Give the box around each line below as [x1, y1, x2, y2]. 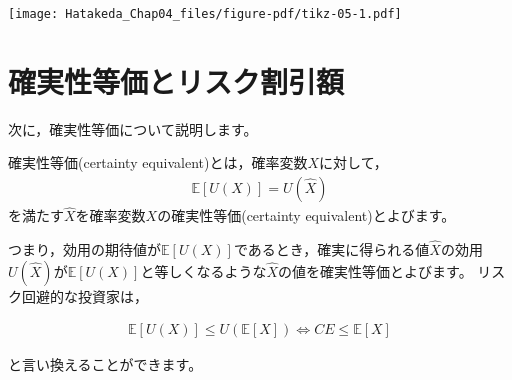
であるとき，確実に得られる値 [233, 239, 430, 260]
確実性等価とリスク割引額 [8, 60, 345, 101]
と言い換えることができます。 [8, 354, 203, 375]
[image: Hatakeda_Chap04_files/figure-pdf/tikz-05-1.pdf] [8, 7, 402, 21]
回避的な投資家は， [21, 285, 148, 306]
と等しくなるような [140, 260, 267, 281]
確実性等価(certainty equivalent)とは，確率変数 [8, 152, 308, 173]
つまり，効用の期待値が [8, 239, 162, 260]
